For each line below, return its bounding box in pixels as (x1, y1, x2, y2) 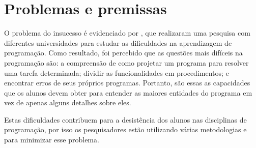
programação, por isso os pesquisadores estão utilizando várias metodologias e (4, 124, 247, 135)
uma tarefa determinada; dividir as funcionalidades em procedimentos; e (4, 67, 229, 78)
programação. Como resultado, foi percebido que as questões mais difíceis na (4, 47, 243, 58)
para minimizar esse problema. (4, 134, 99, 145)
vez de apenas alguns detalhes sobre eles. (4, 97, 131, 108)
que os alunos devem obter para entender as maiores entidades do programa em (4, 87, 252, 98)
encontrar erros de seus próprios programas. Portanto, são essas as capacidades (4, 77, 250, 88)
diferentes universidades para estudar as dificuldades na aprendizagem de (4, 37, 232, 48)
